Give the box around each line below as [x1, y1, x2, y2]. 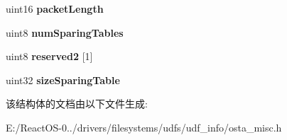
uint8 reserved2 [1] [6, 49, 93, 64]
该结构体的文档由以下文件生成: [6, 96, 148, 111]
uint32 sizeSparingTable [6, 72, 120, 87]
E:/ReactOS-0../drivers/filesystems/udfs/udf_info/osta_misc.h [6, 119, 282, 134]
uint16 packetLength [6, 1, 104, 16]
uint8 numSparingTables [6, 25, 124, 40]
